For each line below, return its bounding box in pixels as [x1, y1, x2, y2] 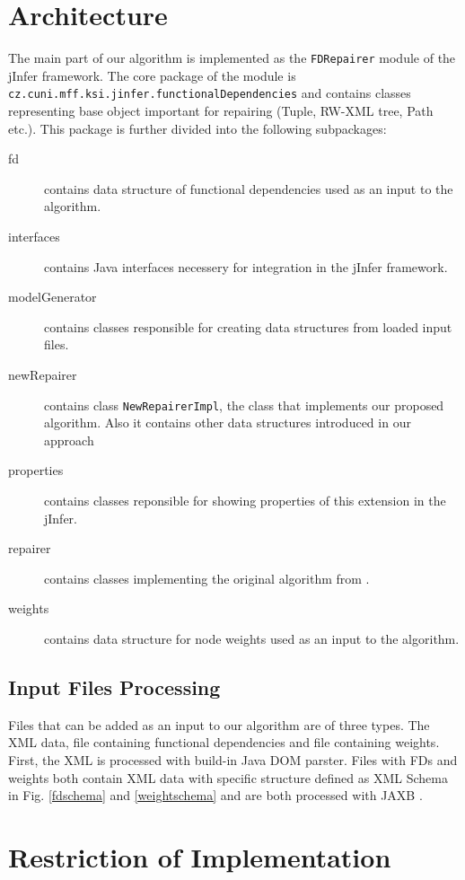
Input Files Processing [8, 673, 221, 700]
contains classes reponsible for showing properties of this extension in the [44, 491, 446, 509]
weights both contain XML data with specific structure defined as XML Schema [8, 768, 448, 787]
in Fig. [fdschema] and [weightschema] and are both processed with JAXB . [8, 786, 423, 805]
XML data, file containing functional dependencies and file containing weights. [8, 733, 440, 752]
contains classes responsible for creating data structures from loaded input [44, 317, 452, 336]
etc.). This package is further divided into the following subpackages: [8, 119, 387, 137]
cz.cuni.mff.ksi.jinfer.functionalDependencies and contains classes [8, 84, 411, 102]
